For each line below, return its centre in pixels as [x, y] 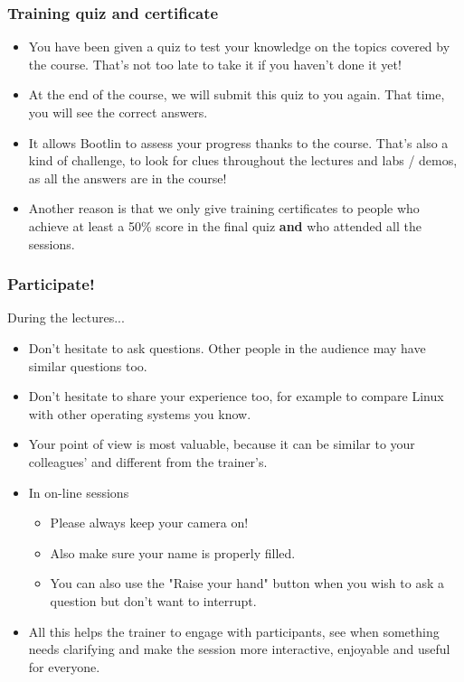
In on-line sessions [79, 492]
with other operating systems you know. [140, 413]
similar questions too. [88, 365]
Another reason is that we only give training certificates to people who [224, 208]
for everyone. [64, 666]
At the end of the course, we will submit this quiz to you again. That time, [237, 94]
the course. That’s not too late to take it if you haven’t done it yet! [215, 64]
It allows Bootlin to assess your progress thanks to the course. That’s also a [238, 142]
